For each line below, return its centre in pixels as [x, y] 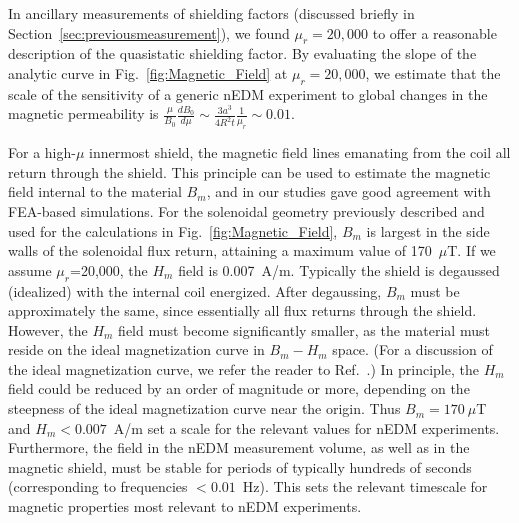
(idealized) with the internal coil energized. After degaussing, [195, 290]
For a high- [42, 152]
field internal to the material [95, 191]
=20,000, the [109, 269]
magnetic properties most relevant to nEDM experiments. [185, 506]
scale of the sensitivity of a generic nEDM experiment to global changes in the [248, 93]
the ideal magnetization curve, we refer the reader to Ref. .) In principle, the [243, 368]
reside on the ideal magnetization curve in [136, 349]
